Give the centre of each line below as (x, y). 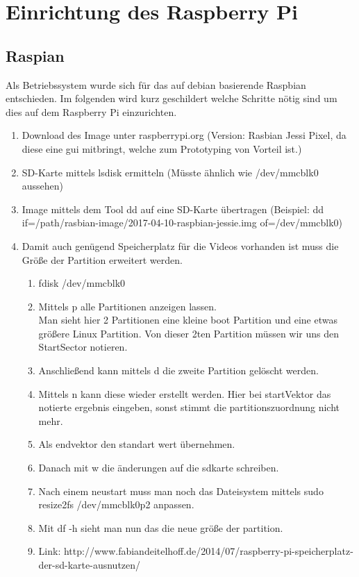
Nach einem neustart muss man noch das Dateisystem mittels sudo (181, 491)
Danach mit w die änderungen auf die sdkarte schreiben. (159, 468)
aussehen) (43, 186)
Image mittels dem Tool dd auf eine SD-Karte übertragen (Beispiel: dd (173, 209)
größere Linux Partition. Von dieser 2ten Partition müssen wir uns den (189, 333)
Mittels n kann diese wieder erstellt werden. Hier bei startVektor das (185, 393)
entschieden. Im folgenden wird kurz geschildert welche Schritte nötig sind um (172, 98)
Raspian (35, 55)
